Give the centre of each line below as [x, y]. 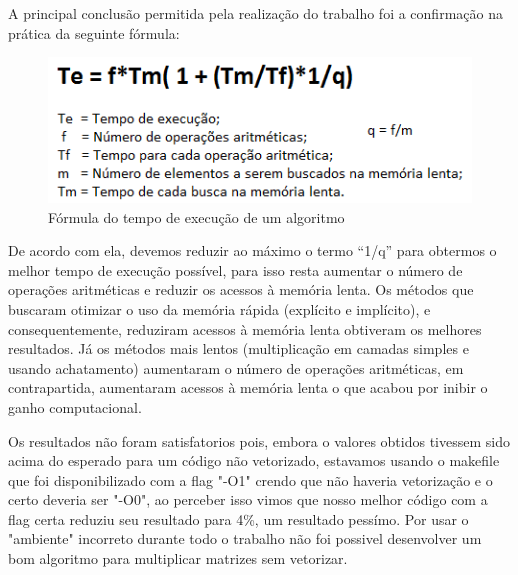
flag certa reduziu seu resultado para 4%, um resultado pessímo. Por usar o [238, 518]
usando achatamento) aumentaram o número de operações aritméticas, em [236, 367]
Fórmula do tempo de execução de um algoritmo [196, 216]
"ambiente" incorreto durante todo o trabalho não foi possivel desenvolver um [245, 538]
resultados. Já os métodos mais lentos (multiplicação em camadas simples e [238, 348]
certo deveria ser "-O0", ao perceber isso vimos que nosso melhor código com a [248, 499]
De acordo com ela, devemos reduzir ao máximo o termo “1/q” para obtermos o [252, 250]
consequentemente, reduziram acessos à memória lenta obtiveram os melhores [245, 328]
